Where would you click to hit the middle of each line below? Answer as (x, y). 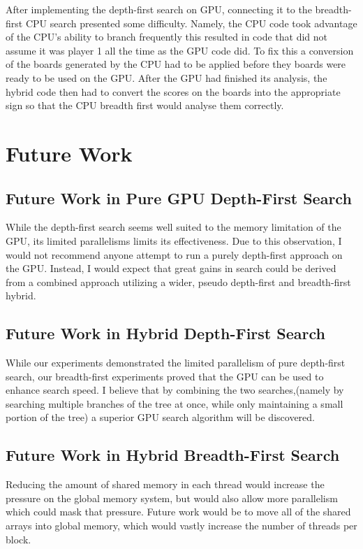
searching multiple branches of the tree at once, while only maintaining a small (175, 403)
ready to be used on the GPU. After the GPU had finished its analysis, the (166, 77)
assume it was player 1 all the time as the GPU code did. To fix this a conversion (180, 50)
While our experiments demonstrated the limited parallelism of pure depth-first (176, 363)
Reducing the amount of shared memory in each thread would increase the (165, 484)
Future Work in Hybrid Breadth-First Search (173, 455)
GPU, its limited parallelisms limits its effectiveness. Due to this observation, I (174, 240)
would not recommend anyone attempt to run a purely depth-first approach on (174, 254)
